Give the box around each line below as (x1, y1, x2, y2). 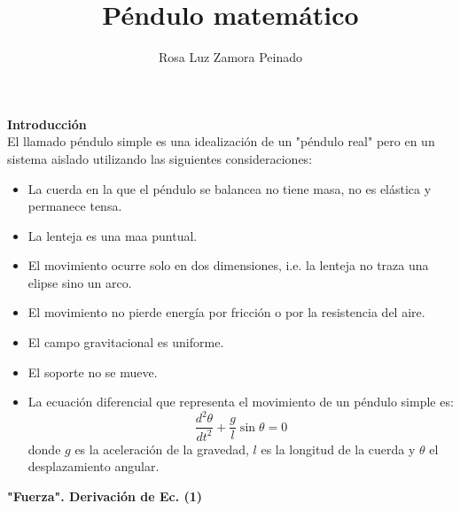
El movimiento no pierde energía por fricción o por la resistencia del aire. (27, 303, 425, 321)
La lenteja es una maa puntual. (27, 226, 198, 244)
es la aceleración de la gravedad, (74, 439, 249, 458)
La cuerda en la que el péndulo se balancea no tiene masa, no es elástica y (27, 179, 432, 197)
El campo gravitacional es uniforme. (27, 333, 224, 352)
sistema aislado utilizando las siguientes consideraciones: (7, 149, 313, 167)
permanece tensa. (27, 197, 122, 215)
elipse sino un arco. (27, 273, 132, 291)
